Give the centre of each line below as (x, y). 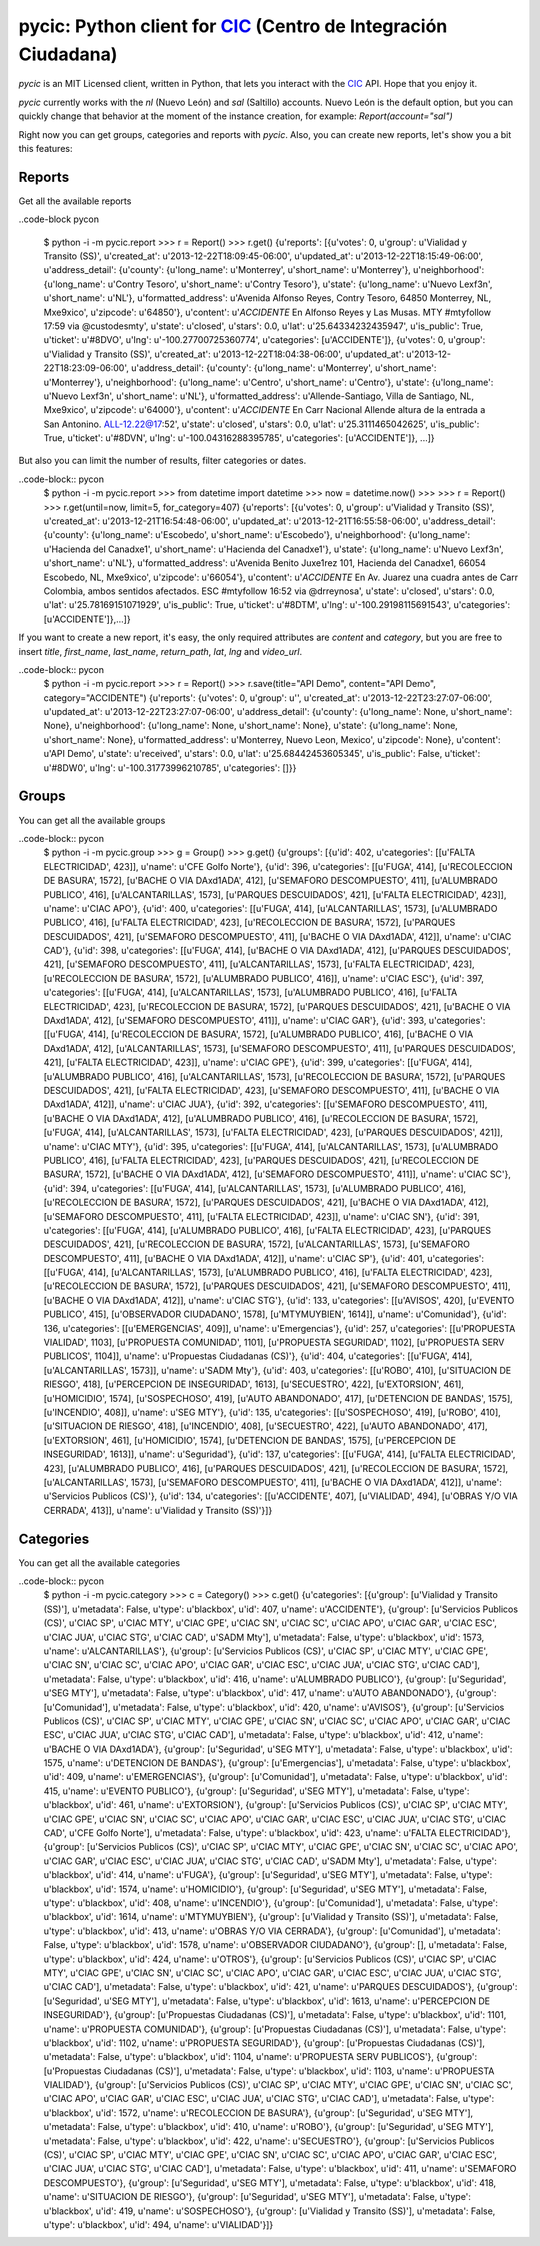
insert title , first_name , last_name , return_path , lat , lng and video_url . (160, 651)
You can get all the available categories (99, 1562)
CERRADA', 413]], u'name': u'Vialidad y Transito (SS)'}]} (158, 1510)
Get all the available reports (75, 201)
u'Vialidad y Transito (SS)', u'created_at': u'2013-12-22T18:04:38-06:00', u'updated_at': (224, 354)
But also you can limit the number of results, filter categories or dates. (162, 461)
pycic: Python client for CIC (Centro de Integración (233, 26)
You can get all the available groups (92, 820)
